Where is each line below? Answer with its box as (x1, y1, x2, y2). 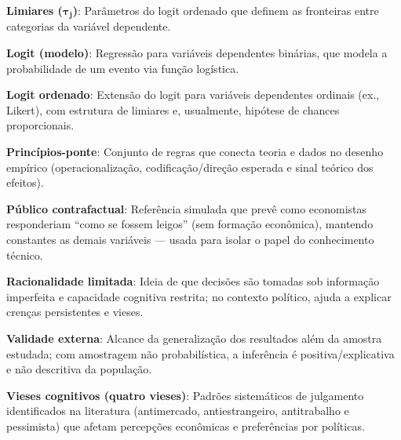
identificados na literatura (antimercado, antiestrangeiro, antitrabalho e (6, 402, 349, 419)
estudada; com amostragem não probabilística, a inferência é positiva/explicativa (6, 345, 395, 362)
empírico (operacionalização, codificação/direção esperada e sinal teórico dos (6, 158, 374, 175)
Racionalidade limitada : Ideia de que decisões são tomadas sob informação (6, 273, 380, 289)
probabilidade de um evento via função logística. (6, 60, 239, 76)
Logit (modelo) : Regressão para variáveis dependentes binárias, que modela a (6, 45, 388, 61)
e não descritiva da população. (6, 361, 152, 377)
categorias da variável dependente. (6, 18, 171, 35)
